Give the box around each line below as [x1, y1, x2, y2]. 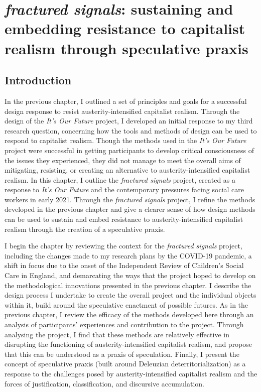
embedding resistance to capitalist [5, 18, 245, 39]
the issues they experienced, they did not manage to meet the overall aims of [5, 155, 241, 165]
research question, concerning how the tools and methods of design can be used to [5, 125, 257, 136]
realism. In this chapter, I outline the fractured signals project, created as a [5, 174, 236, 185]
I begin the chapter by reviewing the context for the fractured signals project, [5, 240, 242, 251]
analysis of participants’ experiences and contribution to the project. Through [5, 319, 244, 330]
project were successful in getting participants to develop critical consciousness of [5, 145, 254, 155]
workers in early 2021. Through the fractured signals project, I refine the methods [5, 194, 255, 204]
